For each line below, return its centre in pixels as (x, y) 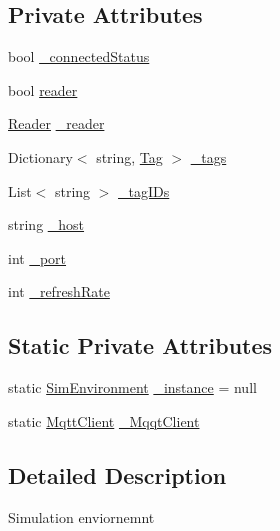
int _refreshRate (59, 291)
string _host (46, 224)
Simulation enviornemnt (81, 516)
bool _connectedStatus (79, 56)
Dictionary (40, 156)
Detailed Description (117, 474)
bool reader (43, 89)
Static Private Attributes (140, 345)
